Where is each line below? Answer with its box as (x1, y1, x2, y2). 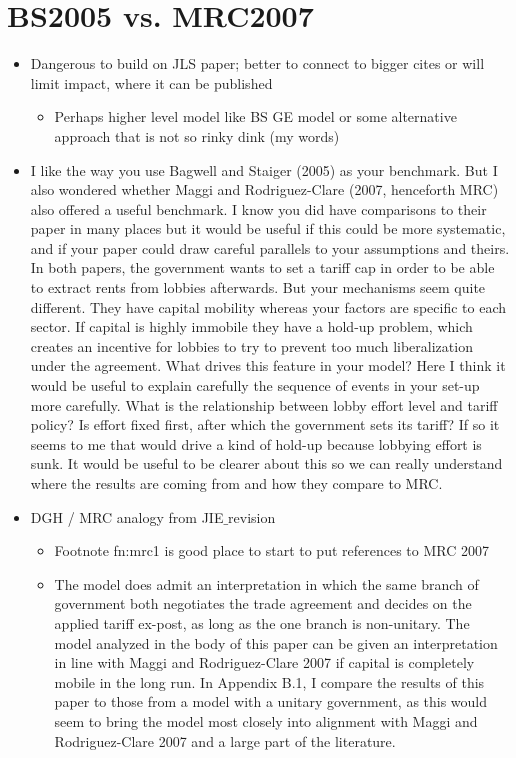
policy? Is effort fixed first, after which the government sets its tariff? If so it (30, 414, 500, 435)
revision (228, 506, 276, 527)
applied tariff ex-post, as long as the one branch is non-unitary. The (54, 612, 470, 633)
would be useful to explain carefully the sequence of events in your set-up (30, 375, 480, 396)
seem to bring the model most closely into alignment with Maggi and (54, 710, 478, 731)
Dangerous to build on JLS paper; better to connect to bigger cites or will (30, 53, 485, 74)
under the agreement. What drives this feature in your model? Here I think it (30, 355, 506, 376)
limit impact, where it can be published (30, 72, 273, 93)
